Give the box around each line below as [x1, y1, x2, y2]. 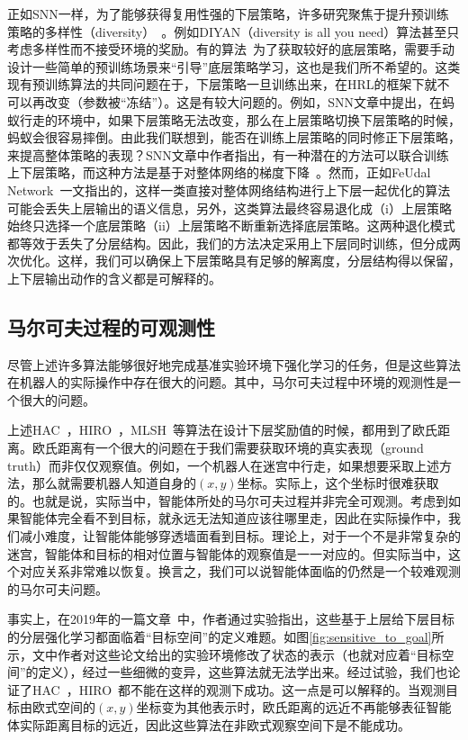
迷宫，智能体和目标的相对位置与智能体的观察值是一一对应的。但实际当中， [7, 544, 448, 563]
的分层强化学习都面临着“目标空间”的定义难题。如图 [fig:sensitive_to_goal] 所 [7, 627, 445, 646]
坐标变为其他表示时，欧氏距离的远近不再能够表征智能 [136, 698, 452, 717]
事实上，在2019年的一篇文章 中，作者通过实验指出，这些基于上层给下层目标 [7, 609, 454, 628]
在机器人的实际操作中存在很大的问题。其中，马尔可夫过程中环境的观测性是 [7, 373, 448, 392]
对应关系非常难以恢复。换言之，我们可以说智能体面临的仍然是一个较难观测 [19, 562, 461, 581]
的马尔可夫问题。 [7, 579, 108, 598]
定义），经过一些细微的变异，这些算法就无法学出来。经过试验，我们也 [38, 663, 448, 681]
